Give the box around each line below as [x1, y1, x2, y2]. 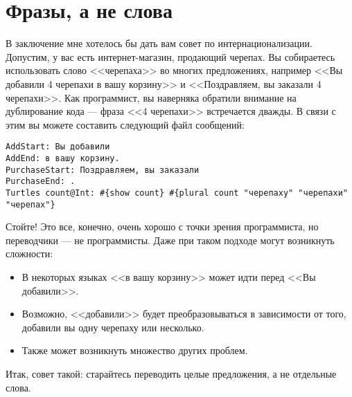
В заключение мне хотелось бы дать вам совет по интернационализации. [6, 36, 313, 50]
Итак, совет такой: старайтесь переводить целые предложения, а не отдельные [6, 366, 337, 380]
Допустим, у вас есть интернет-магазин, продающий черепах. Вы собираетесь [6, 49, 335, 64]
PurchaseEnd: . [6, 176, 76, 187]
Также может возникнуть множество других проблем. [21, 343, 248, 358]
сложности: [6, 246, 53, 261]
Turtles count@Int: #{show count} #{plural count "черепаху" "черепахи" [6, 187, 348, 198]
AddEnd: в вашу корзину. [6, 153, 120, 163]
